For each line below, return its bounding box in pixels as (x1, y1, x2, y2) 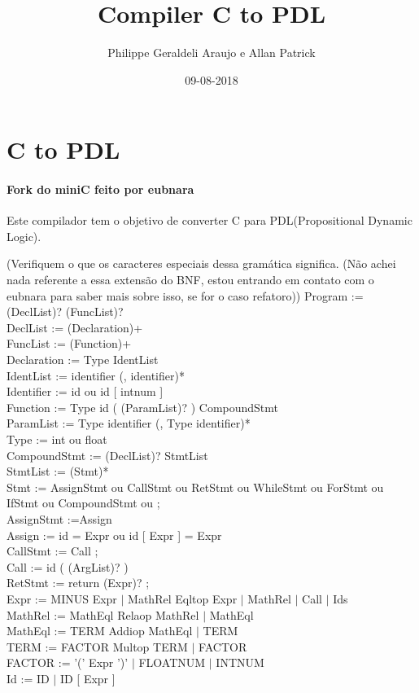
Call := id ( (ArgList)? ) (7, 558, 129, 575)
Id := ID (7, 669, 50, 686)
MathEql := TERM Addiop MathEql (7, 622, 193, 639)
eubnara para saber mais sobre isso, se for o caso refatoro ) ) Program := (7, 287, 364, 304)
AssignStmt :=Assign (7, 510, 112, 527)
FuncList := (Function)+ (7, 335, 132, 352)
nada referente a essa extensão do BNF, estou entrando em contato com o (7, 271, 374, 288)
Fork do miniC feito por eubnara (7, 181, 194, 198)
